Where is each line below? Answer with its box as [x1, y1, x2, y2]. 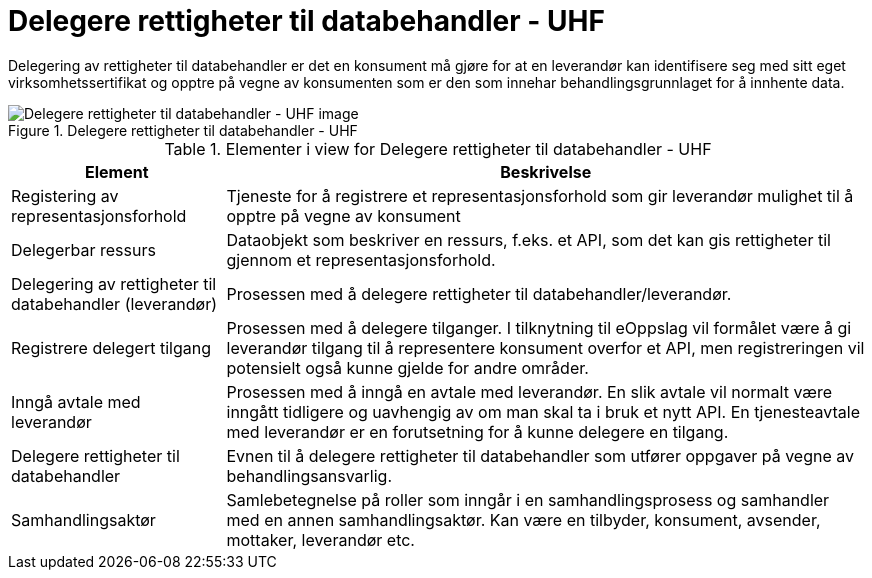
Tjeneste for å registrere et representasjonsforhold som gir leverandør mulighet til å [226, 185, 854, 206]
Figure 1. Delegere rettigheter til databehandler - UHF [8, 121, 358, 139]
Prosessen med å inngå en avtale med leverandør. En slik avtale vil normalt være [226, 381, 833, 402]
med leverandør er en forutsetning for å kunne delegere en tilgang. [226, 421, 729, 442]
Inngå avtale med [11, 391, 141, 412]
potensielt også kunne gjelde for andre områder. [226, 357, 589, 378]
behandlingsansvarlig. [226, 465, 393, 486]
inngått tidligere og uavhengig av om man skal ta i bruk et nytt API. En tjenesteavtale [226, 401, 861, 422]
